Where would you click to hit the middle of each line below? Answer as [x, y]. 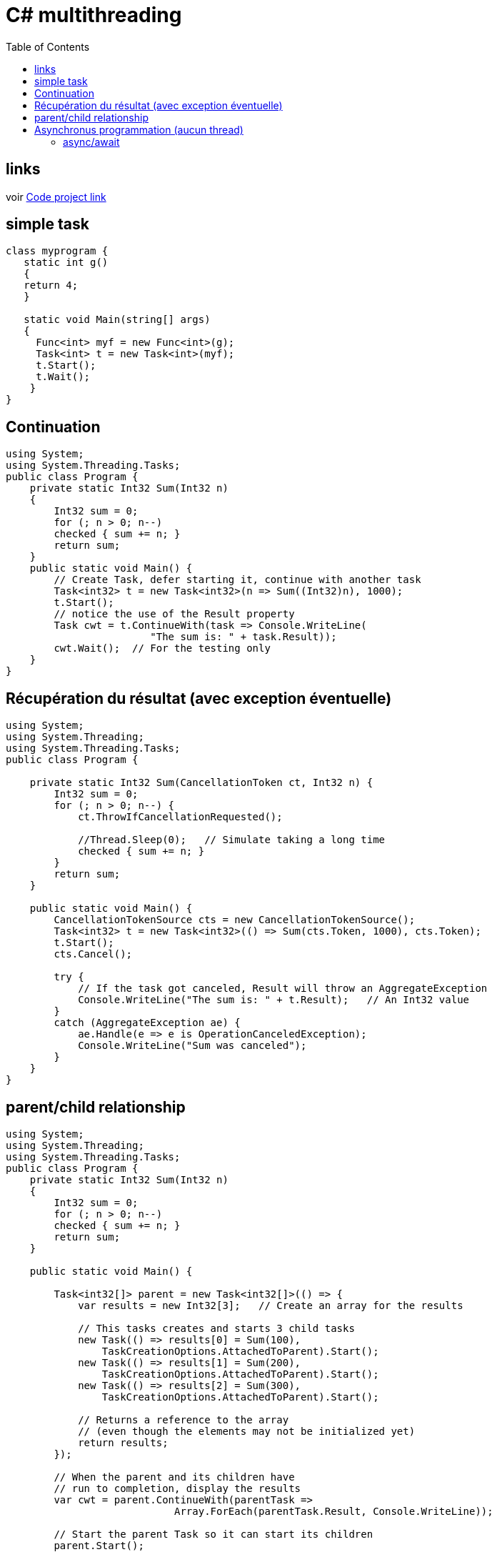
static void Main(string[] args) [117, 320]
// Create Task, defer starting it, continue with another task [237, 580]
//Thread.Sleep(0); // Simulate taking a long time [232, 840]
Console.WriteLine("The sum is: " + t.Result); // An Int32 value [274, 1000]
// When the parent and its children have [174, 1477]
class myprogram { [57, 251]
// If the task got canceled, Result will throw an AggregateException [283, 989]
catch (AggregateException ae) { [147, 1023]
